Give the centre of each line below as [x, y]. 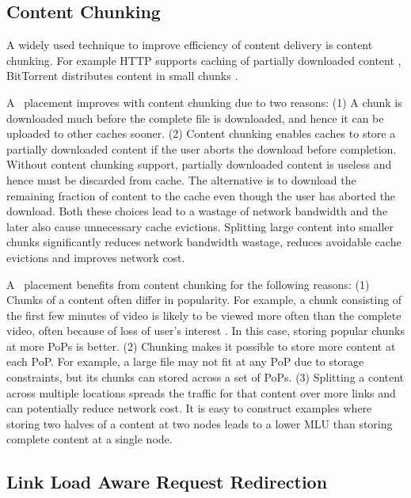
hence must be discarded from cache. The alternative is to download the [181, 179]
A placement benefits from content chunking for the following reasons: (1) [188, 284]
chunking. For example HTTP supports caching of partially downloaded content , [204, 60]
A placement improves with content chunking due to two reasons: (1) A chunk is [204, 102]
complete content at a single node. [89, 439]
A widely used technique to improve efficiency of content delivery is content [190, 45]
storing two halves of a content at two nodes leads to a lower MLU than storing [200, 423]
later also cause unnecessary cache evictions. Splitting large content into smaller [200, 226]
